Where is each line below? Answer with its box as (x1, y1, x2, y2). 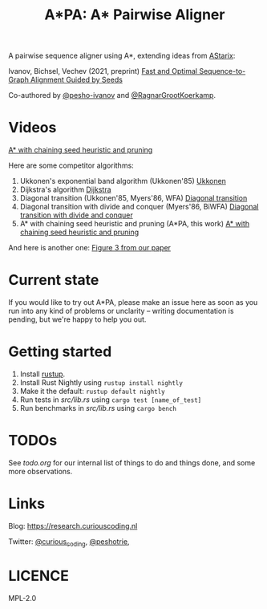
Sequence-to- (199, 67, 246, 76)
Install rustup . (19, 369, 66, 379)
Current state (8, 271, 99, 290)
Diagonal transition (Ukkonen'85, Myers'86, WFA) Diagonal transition (19, 193, 248, 203)
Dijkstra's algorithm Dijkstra (19, 185, 111, 194)
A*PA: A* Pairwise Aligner (44, 6, 225, 24)
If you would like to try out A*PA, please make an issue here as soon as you (8, 298, 258, 307)
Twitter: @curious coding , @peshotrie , (8, 536, 130, 548)
